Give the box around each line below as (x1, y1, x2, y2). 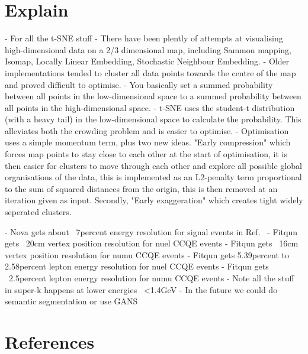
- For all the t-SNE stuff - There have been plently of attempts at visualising (5, 32, 283, 44)
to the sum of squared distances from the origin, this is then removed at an (5, 182, 278, 194)
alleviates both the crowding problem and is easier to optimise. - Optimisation (5, 124, 289, 137)
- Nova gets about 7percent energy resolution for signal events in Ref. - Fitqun (5, 225, 297, 238)
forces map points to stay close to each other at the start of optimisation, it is (5, 148, 287, 160)
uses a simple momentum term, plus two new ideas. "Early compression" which (5, 136, 291, 148)
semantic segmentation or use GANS (5, 295, 138, 307)
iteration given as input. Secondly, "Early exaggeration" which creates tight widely (5, 194, 303, 206)
